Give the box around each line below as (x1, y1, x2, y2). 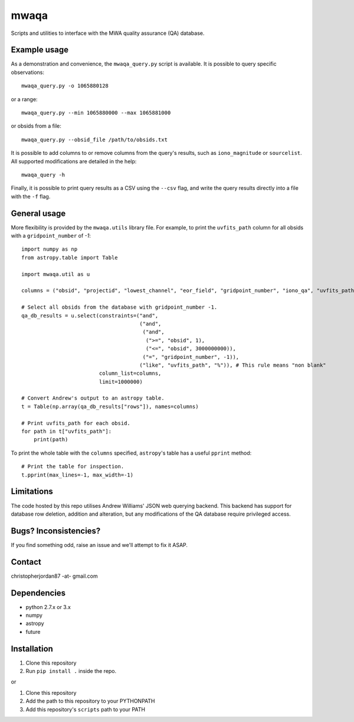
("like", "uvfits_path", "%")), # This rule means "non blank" (139, 361, 327, 368)
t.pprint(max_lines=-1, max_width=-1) (21, 471, 134, 478)
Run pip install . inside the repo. (25, 668, 117, 675)
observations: (11, 69, 44, 76)
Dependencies (11, 588, 66, 598)
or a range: (11, 95, 38, 103)
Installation (11, 643, 53, 653)
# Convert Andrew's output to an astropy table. (21, 395, 165, 402)
